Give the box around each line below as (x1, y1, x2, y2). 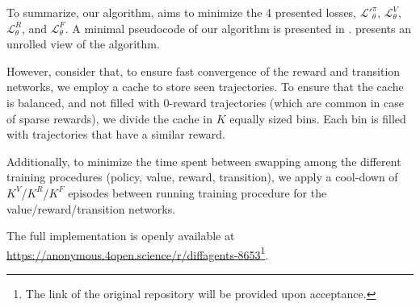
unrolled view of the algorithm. (6, 35, 160, 52)
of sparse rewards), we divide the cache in (6, 110, 213, 127)
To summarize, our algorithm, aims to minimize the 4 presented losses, (6, 4, 357, 20)
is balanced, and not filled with (6, 93, 160, 110)
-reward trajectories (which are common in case (169, 93, 404, 110)
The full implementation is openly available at (6, 227, 235, 244)
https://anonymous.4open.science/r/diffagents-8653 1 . (6, 243, 269, 263)
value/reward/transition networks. (6, 200, 176, 217)
